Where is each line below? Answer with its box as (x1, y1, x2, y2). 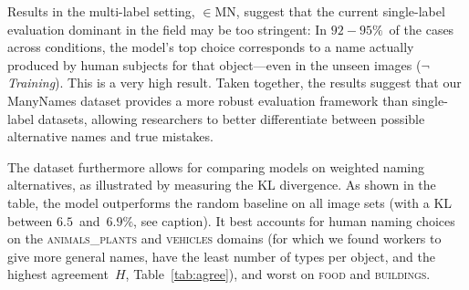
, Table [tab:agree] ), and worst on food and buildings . (125, 264, 431, 284)
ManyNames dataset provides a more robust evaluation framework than (7, 90, 409, 109)
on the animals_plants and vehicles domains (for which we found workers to (7, 229, 442, 248)
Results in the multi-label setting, (7, 2, 195, 20)
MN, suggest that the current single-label (214, 2, 445, 20)
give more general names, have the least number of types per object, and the (7, 246, 435, 265)
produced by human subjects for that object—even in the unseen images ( (7, 55, 422, 74)
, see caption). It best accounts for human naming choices (133, 211, 455, 230)
